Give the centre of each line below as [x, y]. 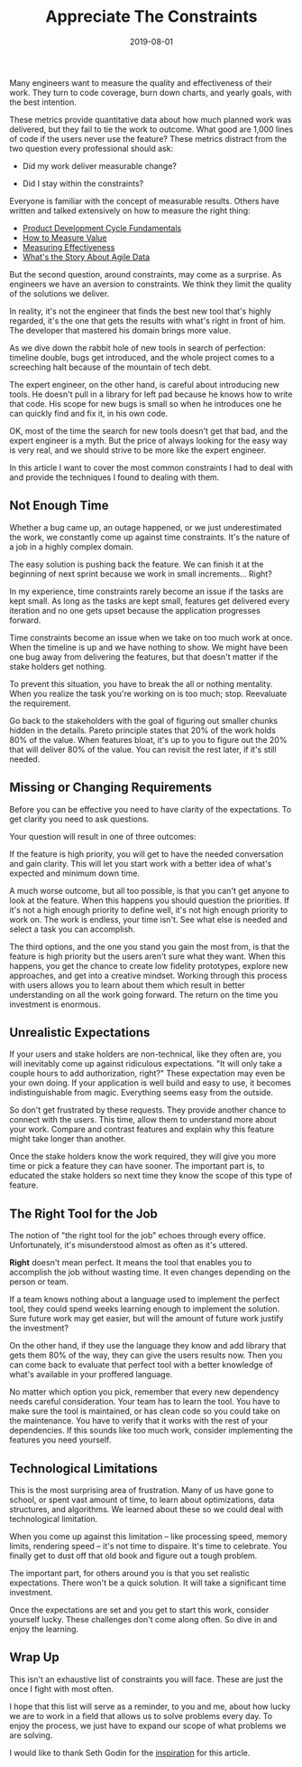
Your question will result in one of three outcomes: [103, 836]
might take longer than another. [68, 1139]
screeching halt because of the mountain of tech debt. [110, 367]
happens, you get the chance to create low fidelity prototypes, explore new [149, 965]
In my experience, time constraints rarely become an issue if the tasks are [146, 591]
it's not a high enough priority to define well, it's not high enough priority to [149, 909]
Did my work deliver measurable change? [100, 165]
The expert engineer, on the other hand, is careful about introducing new [144, 384]
